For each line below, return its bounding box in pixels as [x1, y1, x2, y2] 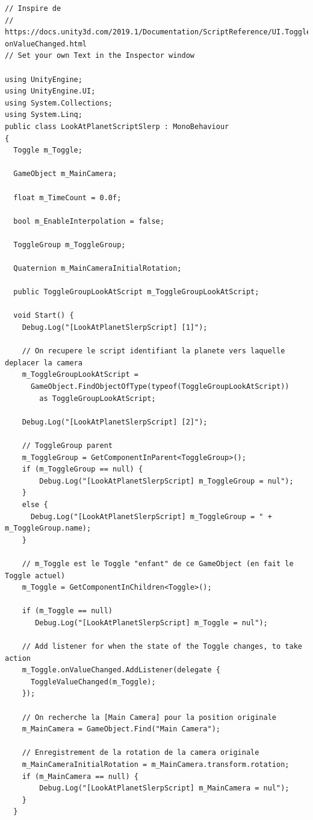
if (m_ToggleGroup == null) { [22, 465, 143, 474]
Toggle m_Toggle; [13, 146, 82, 155]
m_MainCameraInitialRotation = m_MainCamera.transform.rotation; [22, 760, 290, 769]
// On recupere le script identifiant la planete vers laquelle [22, 347, 285, 356]
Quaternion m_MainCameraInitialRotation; [13, 264, 182, 273]
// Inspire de [5, 4, 61, 13]
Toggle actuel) [5, 571, 66, 580]
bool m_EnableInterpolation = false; [13, 216, 164, 225]
